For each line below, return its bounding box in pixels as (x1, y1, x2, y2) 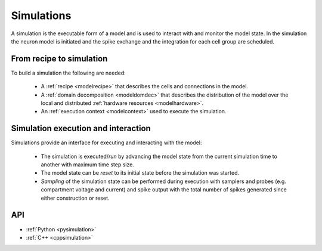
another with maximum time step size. (41, 161, 134, 168)
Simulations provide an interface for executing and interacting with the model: (11, 139, 202, 146)
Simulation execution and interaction (11, 123, 151, 134)
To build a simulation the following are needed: (11, 69, 126, 76)
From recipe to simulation (11, 54, 108, 64)
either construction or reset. (41, 194, 110, 202)
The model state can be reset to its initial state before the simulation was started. (41, 169, 240, 176)
